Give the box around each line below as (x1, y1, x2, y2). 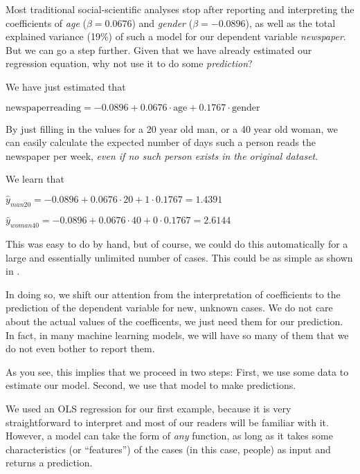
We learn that (6, 172, 64, 186)
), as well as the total (245, 15, 336, 30)
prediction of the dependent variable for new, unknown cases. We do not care (6, 300, 333, 315)
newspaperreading (6, 102, 82, 113)
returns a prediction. (6, 455, 93, 470)
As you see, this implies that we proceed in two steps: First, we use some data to (6, 364, 349, 379)
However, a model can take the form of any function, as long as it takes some (6, 428, 333, 443)
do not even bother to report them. (6, 341, 155, 356)
